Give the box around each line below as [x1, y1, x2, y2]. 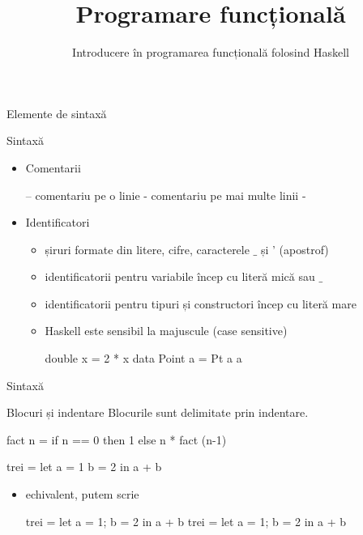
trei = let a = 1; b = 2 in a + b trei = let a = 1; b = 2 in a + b [25, 512, 346, 529]
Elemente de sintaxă [6, 104, 107, 121]
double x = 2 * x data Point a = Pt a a [45, 350, 242, 367]
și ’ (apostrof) [260, 240, 329, 257]
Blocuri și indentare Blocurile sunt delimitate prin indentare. [6, 404, 309, 421]
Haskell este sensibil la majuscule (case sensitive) [45, 322, 288, 339]
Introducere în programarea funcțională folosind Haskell [72, 44, 349, 61]
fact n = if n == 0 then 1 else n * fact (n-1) [6, 431, 227, 448]
